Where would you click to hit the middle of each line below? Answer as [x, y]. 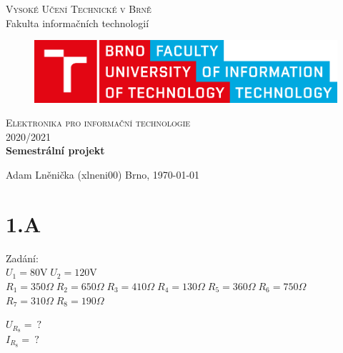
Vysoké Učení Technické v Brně [79, 9]
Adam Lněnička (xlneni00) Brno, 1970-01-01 [103, 175]
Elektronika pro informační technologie [98, 123]
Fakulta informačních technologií [78, 23]
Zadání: [22, 258]
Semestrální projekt [55, 150]
